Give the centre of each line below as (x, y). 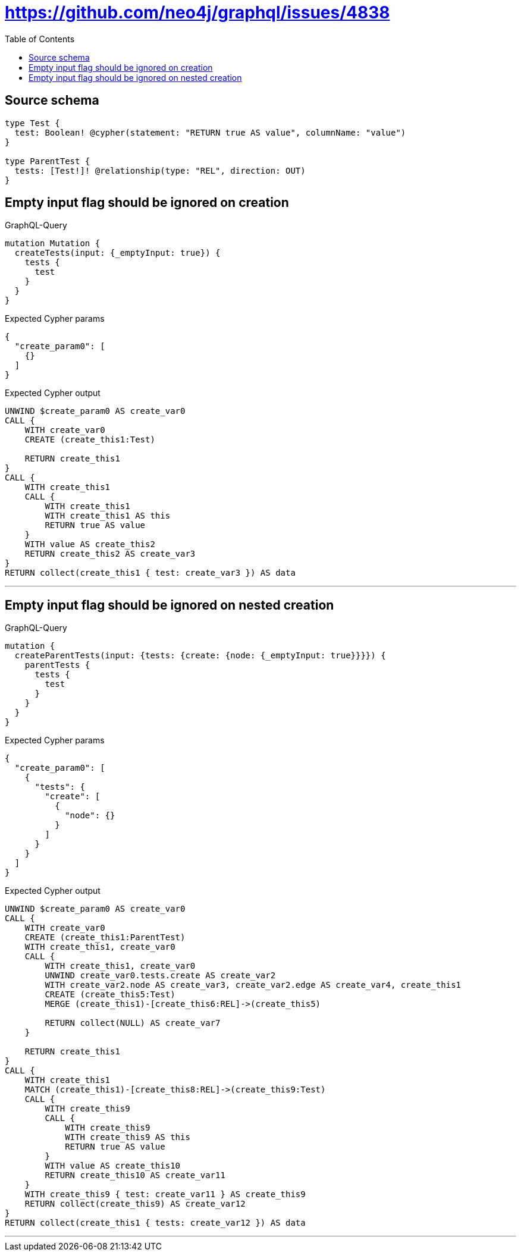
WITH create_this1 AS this (108, 516)
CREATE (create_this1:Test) (90, 440)
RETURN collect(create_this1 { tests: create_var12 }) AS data (155, 1223)
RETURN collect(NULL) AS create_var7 (133, 1023)
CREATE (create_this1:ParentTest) (105, 938)
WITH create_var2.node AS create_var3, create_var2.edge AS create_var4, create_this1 (253, 985)
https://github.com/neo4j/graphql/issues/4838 (197, 12)
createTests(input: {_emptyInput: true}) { (117, 253)
